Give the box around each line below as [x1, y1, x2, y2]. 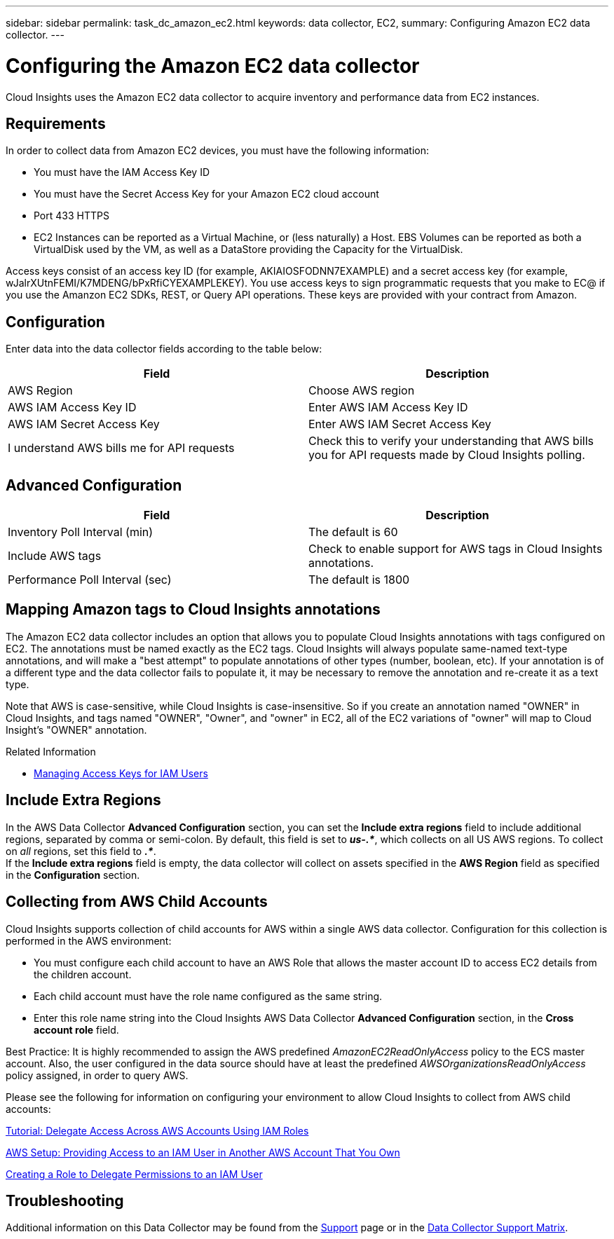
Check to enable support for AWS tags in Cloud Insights [308, 542, 603, 556]
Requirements [6, 114, 106, 132]
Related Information [6, 745, 96, 758]
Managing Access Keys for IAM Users [34, 767, 208, 779]
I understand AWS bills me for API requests [8, 441, 235, 456]
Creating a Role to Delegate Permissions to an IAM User [6, 1168, 263, 1180]
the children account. [34, 968, 132, 980]
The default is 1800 [308, 573, 410, 587]
